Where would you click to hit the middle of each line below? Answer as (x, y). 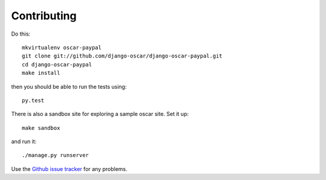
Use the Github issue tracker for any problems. (69, 169)
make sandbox (41, 128)
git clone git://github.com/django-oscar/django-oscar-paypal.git (122, 56)
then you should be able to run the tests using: (69, 86)
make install (41, 73)
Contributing (44, 16)
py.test (33, 100)
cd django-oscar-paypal (57, 64)
